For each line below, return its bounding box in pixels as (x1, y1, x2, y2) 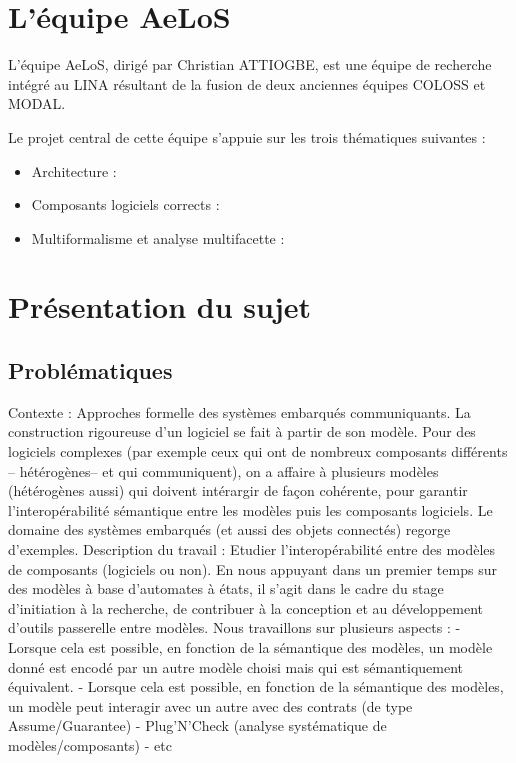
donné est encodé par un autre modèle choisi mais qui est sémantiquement (8, 656, 464, 677)
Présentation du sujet (8, 286, 312, 327)
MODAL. (8, 93, 66, 114)
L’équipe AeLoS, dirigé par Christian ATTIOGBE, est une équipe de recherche (8, 54, 492, 75)
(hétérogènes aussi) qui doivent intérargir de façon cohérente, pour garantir (8, 480, 468, 501)
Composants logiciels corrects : (31, 194, 220, 215)
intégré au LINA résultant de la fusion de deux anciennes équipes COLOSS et (8, 73, 486, 94)
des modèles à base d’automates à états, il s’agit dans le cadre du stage (8, 578, 444, 599)
